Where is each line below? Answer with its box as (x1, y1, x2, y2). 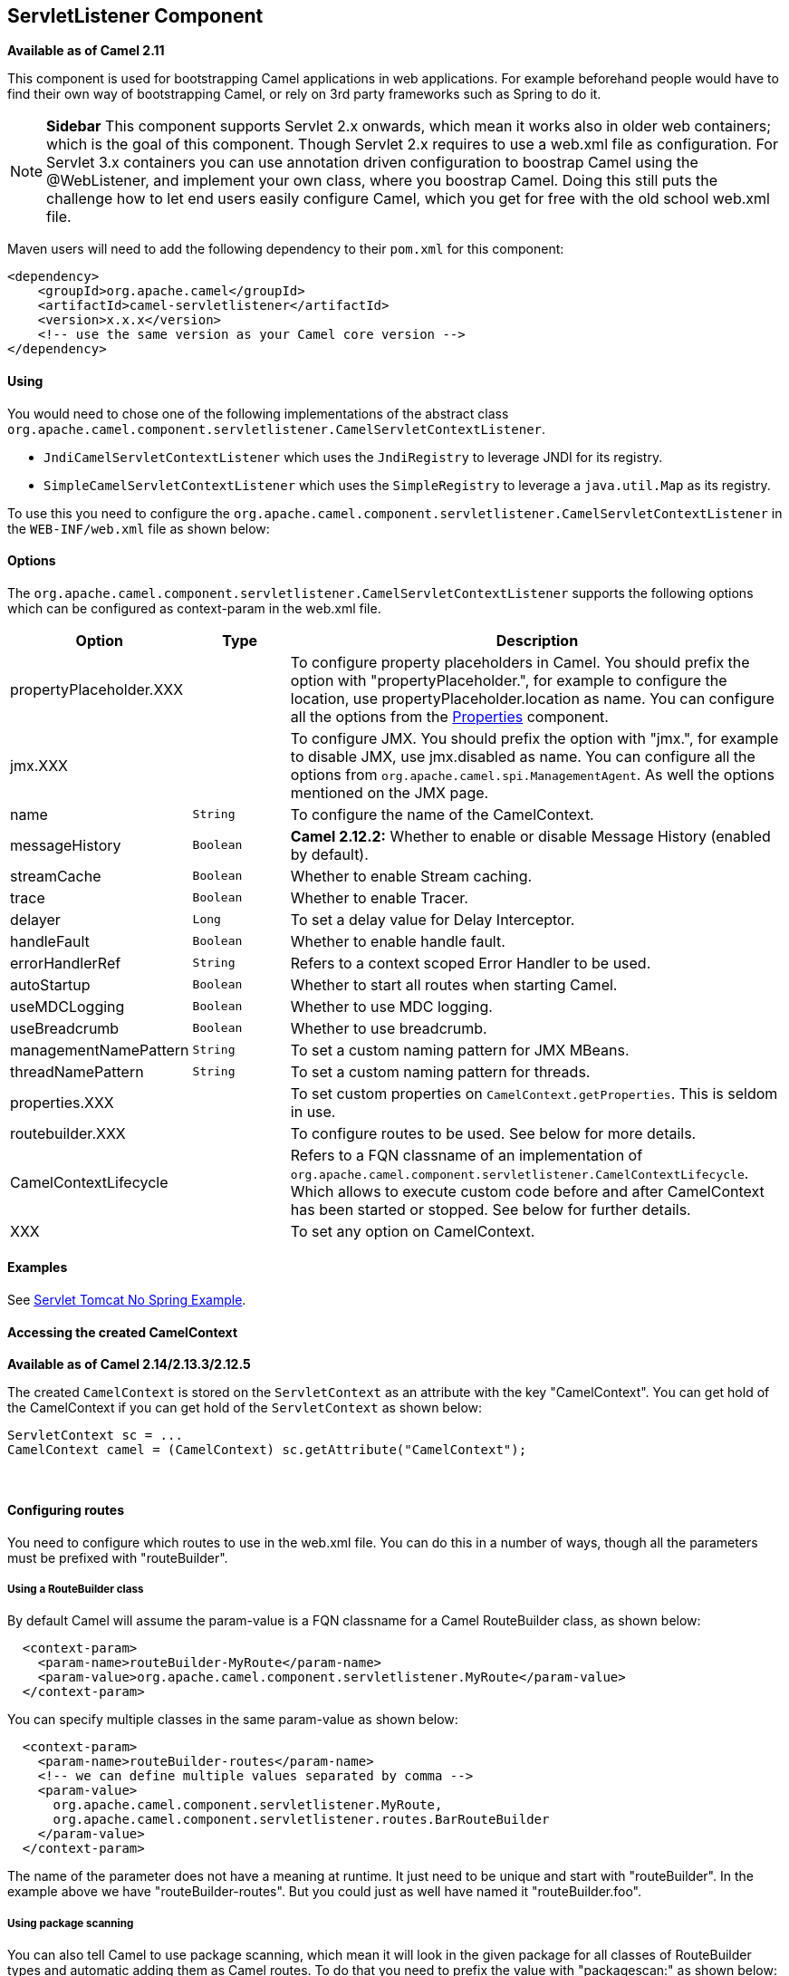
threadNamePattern (10, 1062, 144, 1081)
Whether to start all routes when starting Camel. (290, 975, 618, 994)
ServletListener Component (7, 5, 264, 27)
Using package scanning (7, 1916, 134, 1930)
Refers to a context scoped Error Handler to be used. (290, 953, 651, 972)
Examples (7, 1259, 68, 1276)
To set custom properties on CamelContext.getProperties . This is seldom (290, 1084, 778, 1103)
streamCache (10, 866, 101, 885)
